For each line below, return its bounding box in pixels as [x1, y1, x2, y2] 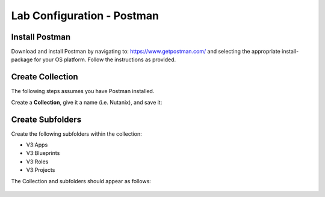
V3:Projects [26, 166, 55, 174]
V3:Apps [26, 141, 48, 148]
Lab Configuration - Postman [11, 9, 159, 22]
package [11, 56, 33, 63]
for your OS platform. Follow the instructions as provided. [34, 56, 176, 63]
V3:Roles [26, 158, 49, 165]
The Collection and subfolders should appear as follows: [11, 177, 152, 184]
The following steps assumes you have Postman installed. [11, 88, 155, 95]
